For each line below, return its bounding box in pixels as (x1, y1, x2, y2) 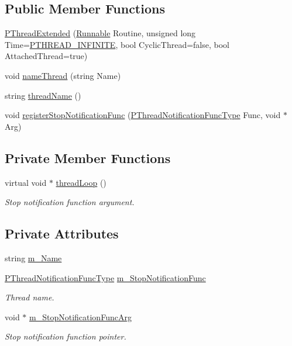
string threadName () (5, 89, 81, 101)
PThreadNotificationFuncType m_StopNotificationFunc (5, 271, 206, 283)
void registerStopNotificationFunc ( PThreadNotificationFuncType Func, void (5, 109, 281, 121)
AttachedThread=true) (5, 50, 88, 62)
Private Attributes (5, 224, 119, 243)
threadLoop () (56, 176, 107, 188)
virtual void (5, 176, 47, 188)
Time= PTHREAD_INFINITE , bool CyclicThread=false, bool (5, 38, 229, 50)
